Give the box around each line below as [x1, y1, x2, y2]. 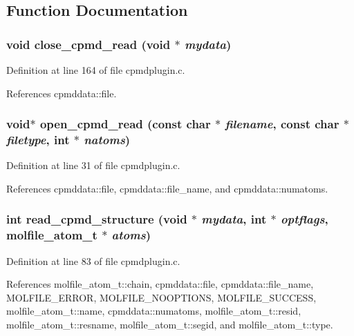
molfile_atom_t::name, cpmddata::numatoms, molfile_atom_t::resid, [6, 304, 301, 318]
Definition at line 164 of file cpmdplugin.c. [6, 63, 185, 77]
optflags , [280, 210, 328, 228]
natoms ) [84, 131, 131, 148]
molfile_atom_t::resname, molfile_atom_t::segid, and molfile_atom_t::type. [6, 317, 333, 332]
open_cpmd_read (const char [39, 115, 211, 132]
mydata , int [201, 210, 267, 228]
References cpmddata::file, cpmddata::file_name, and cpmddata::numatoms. [6, 181, 328, 195]
